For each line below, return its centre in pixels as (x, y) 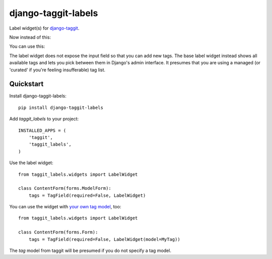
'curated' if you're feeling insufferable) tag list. (57, 70)
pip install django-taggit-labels (61, 107)
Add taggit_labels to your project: (44, 119)
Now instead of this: (30, 37)
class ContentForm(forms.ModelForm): (65, 188)
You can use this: (27, 46)
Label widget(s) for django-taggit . (44, 28)
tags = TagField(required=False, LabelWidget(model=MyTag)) (105, 239)
